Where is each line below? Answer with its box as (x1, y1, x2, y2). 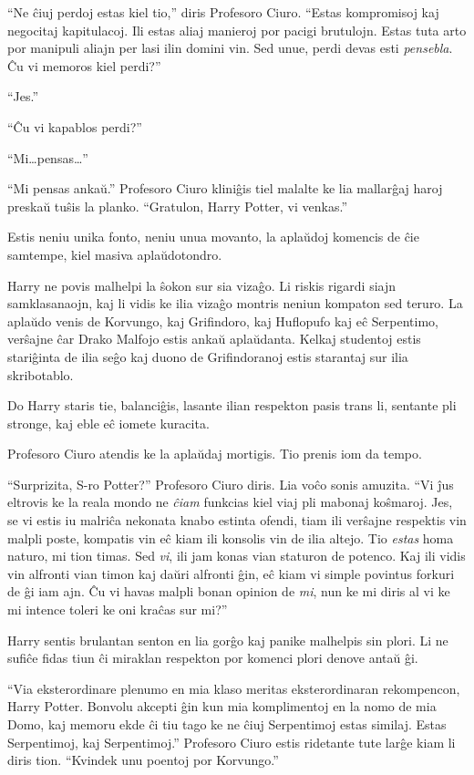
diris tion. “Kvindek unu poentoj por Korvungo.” (7, 750, 279, 770)
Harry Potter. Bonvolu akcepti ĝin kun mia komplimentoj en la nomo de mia (7, 697, 437, 716)
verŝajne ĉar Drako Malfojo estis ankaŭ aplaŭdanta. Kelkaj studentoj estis (7, 329, 421, 348)
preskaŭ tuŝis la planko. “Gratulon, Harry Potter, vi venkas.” (7, 196, 348, 215)
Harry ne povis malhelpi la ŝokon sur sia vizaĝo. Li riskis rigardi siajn (7, 275, 397, 294)
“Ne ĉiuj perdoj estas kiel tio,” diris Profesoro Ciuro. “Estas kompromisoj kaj (7, 3, 439, 21)
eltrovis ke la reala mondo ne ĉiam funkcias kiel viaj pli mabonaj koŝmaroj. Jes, (7, 492, 453, 511)
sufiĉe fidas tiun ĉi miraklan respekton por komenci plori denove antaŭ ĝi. (7, 648, 418, 667)
